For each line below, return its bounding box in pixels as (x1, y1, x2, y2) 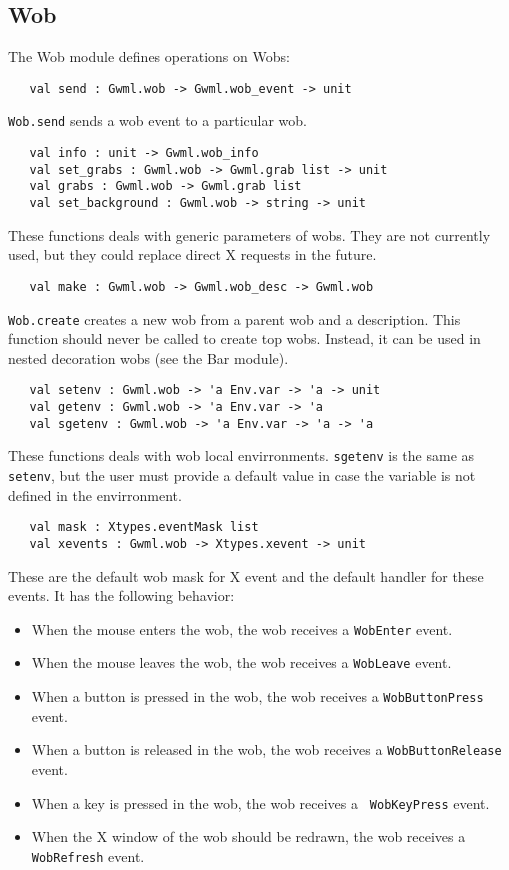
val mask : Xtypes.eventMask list (29, 520, 259, 535)
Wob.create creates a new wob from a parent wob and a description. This (8, 308, 461, 329)
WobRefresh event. (31, 845, 145, 866)
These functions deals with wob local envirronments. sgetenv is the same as (8, 445, 475, 466)
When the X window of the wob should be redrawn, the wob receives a (31, 826, 466, 847)
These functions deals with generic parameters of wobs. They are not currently (8, 224, 491, 245)
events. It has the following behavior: (8, 585, 235, 606)
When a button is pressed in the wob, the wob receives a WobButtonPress (31, 686, 484, 707)
